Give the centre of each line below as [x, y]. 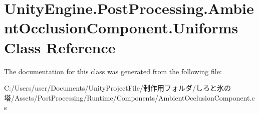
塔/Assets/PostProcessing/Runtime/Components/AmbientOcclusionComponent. [128, 97]
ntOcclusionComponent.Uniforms [121, 28]
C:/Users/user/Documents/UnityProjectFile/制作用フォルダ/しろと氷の [117, 88]
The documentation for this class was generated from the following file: [113, 71]
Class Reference [60, 47]
